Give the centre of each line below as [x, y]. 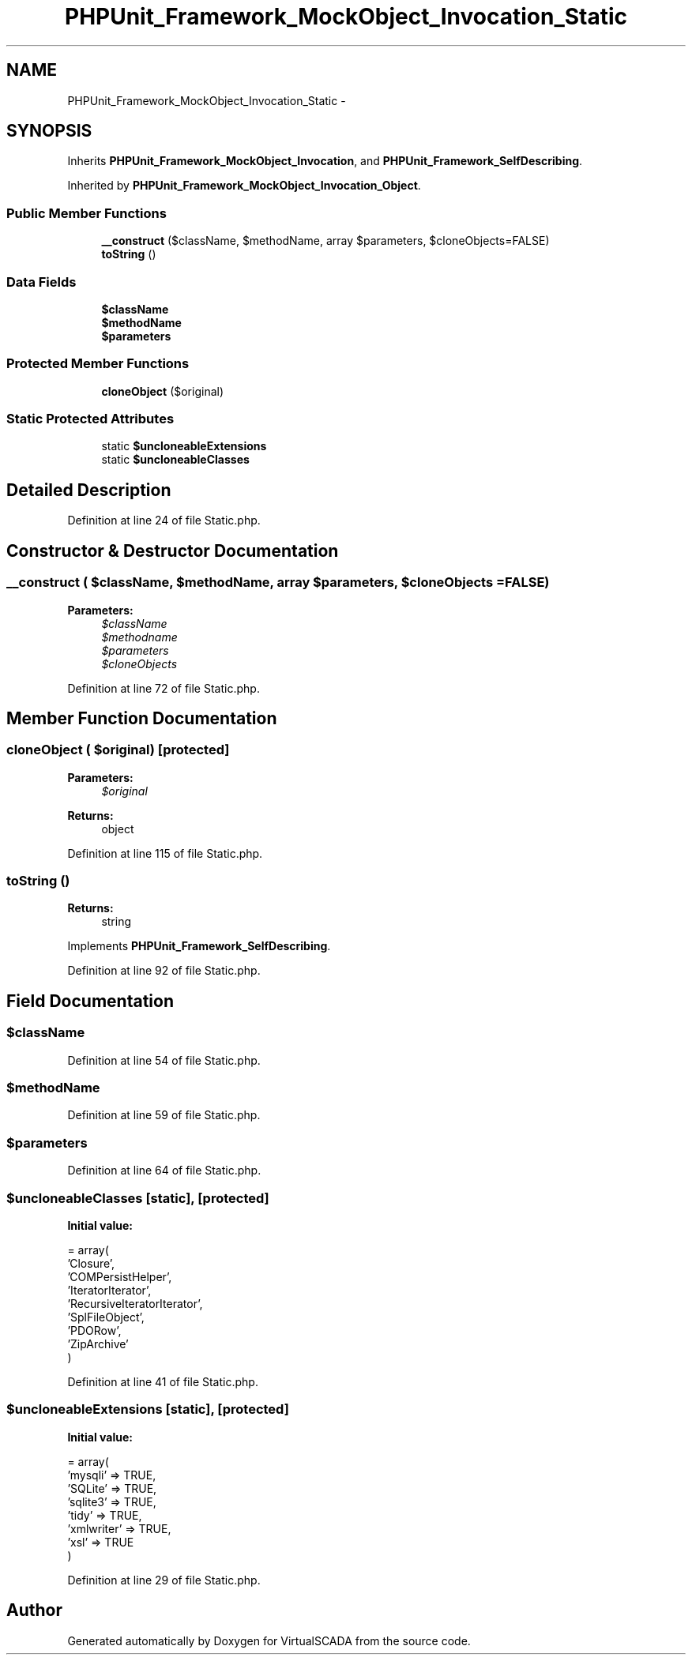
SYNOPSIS [49, 131]
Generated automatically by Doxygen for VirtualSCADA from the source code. [269, 1640]
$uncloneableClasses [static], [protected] [138, 1198]
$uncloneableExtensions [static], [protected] [148, 1409]
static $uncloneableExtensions [184, 446]
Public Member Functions [86, 213]
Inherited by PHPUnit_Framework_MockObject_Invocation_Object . [244, 186]
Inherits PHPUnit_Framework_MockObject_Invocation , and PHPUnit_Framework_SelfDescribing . [325, 161]
